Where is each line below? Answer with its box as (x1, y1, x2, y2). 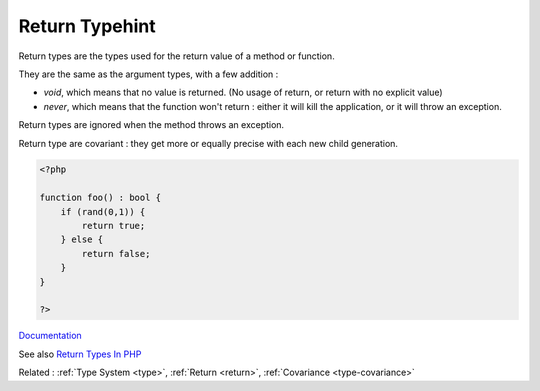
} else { (60, 234, 104, 245)
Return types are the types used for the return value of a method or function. (18, 50, 335, 62)
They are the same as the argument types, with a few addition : (18, 68, 279, 80)
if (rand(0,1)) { (60, 206, 146, 217)
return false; (81, 248, 151, 259)
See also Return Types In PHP (18, 348, 142, 360)
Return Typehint (18, 15, 156, 37)
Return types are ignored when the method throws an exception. (18, 119, 285, 131)
